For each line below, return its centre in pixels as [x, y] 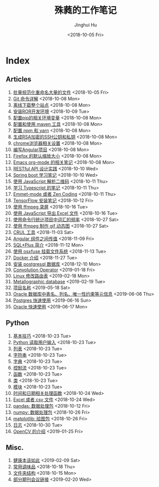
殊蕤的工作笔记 [86, 10]
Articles [19, 79]
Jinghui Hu [86, 25]
